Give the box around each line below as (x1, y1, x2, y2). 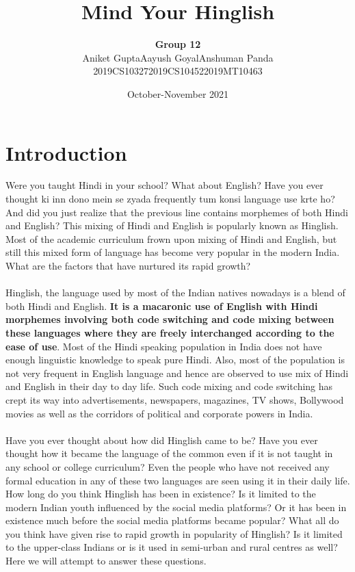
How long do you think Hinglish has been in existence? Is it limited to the (5, 486, 316, 501)
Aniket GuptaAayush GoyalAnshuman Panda (82, 50, 274, 64)
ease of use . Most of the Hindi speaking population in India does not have (5, 339, 322, 353)
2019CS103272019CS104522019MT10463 (93, 64, 263, 78)
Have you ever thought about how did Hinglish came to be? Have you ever (5, 432, 318, 447)
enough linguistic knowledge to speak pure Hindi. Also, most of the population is (5, 352, 345, 367)
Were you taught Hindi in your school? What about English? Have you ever (5, 178, 324, 192)
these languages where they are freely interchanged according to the (5, 325, 334, 339)
